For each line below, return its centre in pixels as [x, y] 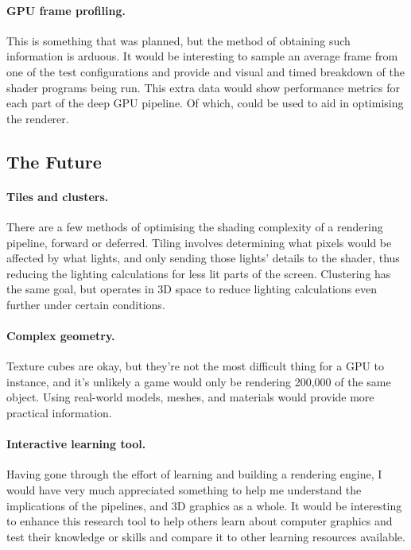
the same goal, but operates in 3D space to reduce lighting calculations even [192, 289]
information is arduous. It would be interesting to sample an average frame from [202, 56]
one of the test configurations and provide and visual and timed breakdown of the [205, 71]
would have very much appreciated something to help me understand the [184, 490]
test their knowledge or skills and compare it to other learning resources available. [206, 536]
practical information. [59, 413]
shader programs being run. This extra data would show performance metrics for [204, 87]
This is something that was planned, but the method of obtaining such [178, 40]
